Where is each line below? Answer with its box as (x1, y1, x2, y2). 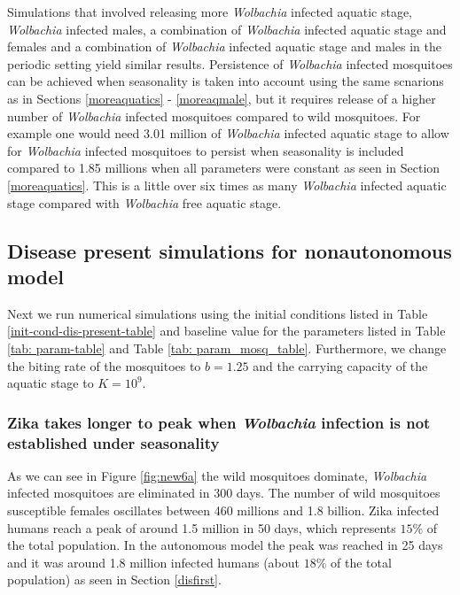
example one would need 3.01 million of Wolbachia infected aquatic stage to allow (7, 124, 449, 143)
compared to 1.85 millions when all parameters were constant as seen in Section (7, 158, 441, 177)
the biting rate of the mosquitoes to (7, 356, 201, 375)
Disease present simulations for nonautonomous (7, 236, 452, 264)
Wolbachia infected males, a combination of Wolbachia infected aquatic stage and (7, 19, 447, 38)
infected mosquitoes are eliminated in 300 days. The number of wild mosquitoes (7, 483, 441, 502)
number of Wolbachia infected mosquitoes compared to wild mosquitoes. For (7, 106, 421, 125)
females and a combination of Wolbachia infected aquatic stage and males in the (7, 37, 441, 56)
